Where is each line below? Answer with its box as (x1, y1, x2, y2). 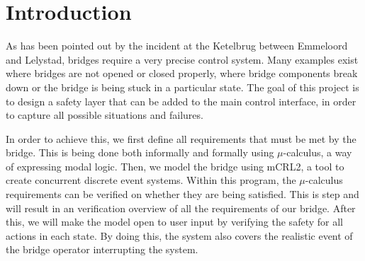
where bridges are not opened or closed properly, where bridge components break (6, 66, 358, 81)
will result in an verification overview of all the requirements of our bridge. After (6, 200, 356, 215)
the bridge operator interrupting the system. (6, 242, 198, 257)
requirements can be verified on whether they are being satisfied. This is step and (6, 187, 359, 202)
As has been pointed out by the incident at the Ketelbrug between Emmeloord (6, 38, 348, 53)
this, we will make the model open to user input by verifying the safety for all (6, 214, 343, 229)
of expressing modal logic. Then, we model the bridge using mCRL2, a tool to (6, 158, 344, 173)
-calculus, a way (283, 145, 352, 160)
